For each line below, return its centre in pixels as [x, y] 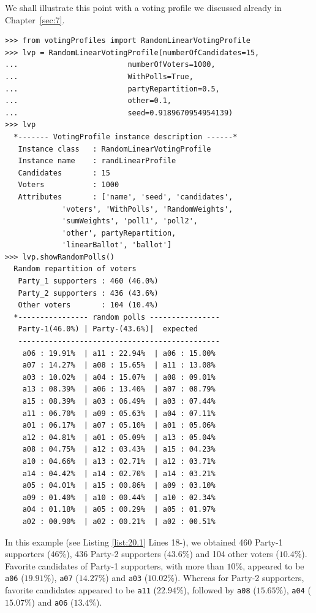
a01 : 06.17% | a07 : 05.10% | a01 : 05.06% [119, 426]
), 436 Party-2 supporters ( [117, 554]
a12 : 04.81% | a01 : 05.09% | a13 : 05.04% [119, 437]
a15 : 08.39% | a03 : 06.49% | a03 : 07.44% [119, 401]
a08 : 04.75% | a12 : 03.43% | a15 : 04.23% [119, 449]
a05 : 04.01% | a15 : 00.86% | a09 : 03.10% [119, 486]
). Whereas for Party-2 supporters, [239, 578]
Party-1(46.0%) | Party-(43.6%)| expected [108, 329]
